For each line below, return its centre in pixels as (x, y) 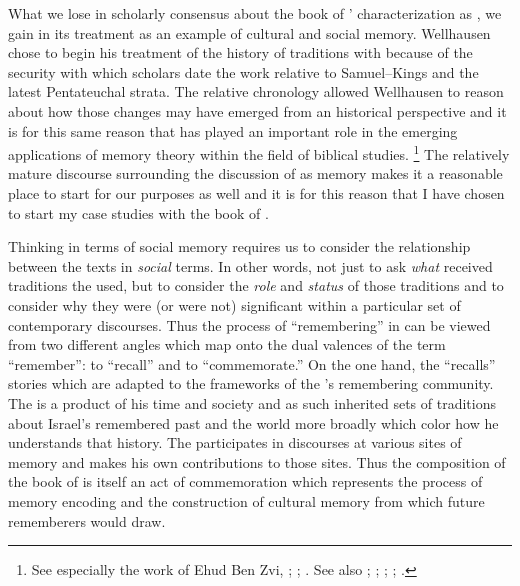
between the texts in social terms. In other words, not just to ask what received (250, 265)
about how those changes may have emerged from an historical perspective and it (257, 110)
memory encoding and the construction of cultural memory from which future (246, 500)
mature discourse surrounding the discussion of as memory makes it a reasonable (255, 173)
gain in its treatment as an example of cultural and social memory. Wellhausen (249, 32)
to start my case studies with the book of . (138, 212)
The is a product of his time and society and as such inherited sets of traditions (252, 402)
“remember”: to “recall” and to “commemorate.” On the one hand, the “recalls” (252, 363)
